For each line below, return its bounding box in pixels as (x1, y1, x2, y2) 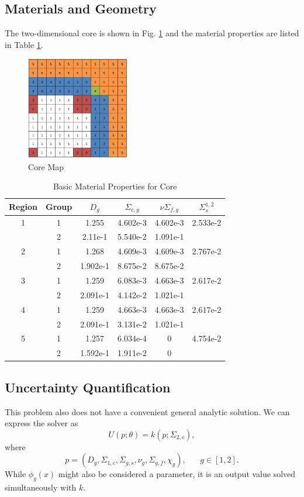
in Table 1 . (5, 38, 43, 50)
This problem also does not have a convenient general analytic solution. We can (5, 405, 290, 417)
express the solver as (5, 417, 78, 429)
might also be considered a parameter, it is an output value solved (58, 468, 296, 480)
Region (9, 201, 37, 213)
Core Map (28, 160, 64, 172)
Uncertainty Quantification (5, 378, 171, 396)
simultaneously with (5, 481, 77, 493)
